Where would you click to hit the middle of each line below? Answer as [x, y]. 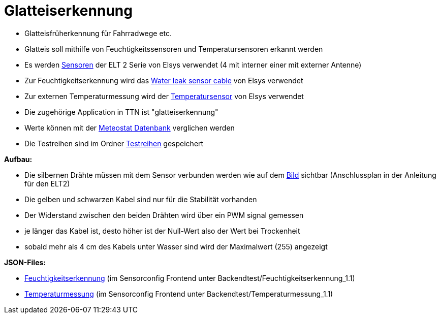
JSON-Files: [25, 262]
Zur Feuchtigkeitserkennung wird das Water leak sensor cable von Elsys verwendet [164, 80]
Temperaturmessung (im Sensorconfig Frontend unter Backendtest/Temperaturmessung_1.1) [179, 294]
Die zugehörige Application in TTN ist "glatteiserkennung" [121, 112]
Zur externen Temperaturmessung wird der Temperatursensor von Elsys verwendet [164, 96]
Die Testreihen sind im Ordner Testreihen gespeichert [114, 143]
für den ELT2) [47, 183]
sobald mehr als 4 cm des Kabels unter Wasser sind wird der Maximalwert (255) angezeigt [176, 246]
